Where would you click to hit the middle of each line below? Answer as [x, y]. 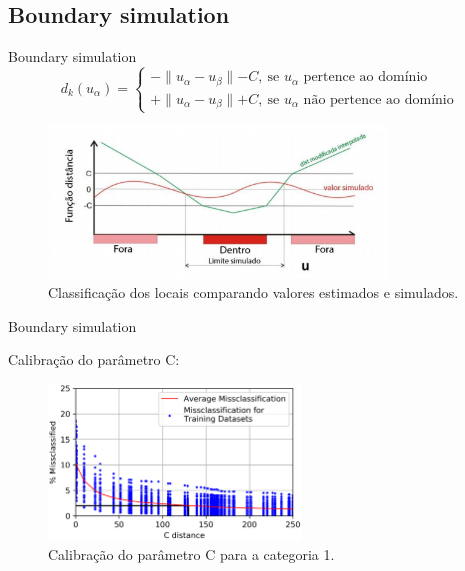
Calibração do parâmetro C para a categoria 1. [191, 554]
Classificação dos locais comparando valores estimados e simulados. [253, 292]
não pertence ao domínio [378, 99]
